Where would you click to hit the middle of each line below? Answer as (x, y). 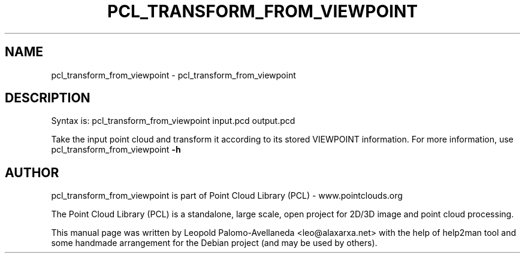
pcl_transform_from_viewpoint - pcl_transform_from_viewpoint (174, 75)
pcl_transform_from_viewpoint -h (116, 150)
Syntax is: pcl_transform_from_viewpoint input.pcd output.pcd (173, 121)
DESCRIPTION (48, 98)
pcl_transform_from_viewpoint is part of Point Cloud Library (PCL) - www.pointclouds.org (227, 196)
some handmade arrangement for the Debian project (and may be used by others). (214, 243)
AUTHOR (32, 172)
